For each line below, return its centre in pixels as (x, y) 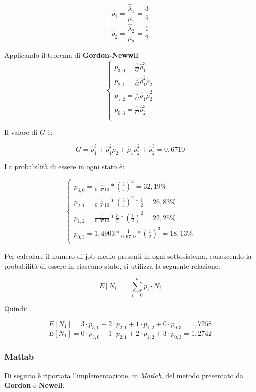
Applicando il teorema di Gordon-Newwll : (72, 55)
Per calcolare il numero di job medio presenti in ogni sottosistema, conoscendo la (128, 256)
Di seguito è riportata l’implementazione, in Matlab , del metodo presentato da (124, 375)
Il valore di (21, 132)
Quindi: (16, 309)
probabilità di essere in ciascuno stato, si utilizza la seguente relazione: (112, 266)
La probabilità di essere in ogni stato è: (64, 166)
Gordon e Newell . (34, 385)
